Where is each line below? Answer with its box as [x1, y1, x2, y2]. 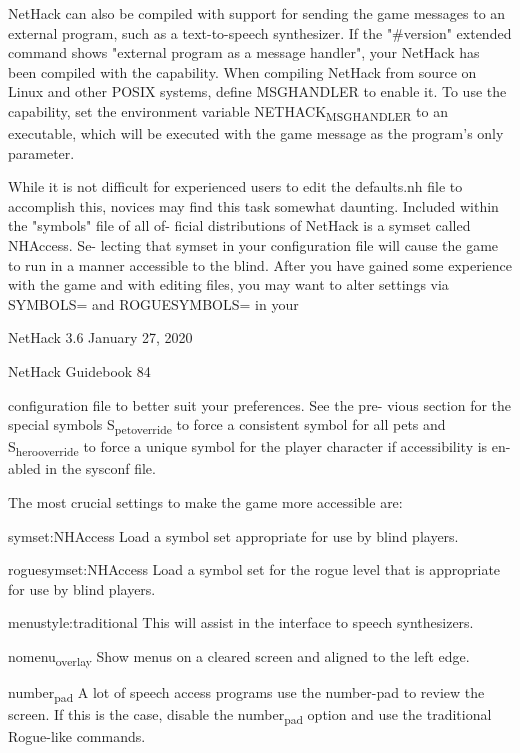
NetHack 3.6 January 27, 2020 [8, 327, 193, 348]
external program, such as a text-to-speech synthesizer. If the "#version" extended [8, 22, 512, 43]
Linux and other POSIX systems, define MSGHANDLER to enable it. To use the [8, 81, 507, 102]
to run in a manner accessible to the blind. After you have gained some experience [8, 254, 512, 275]
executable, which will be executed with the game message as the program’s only [8, 123, 504, 144]
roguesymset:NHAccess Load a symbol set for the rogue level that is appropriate [8, 559, 501, 580]
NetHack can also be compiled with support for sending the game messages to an [8, 3, 506, 23]
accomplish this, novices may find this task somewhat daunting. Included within [8, 195, 499, 216]
